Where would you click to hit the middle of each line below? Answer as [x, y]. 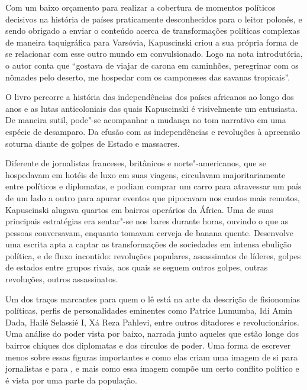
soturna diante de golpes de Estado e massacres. [93, 143]
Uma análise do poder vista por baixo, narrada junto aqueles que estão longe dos [152, 333]
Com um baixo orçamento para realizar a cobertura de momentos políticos [140, 7]
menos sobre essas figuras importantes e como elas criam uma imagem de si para [151, 357]
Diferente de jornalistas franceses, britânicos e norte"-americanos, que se [136, 163]
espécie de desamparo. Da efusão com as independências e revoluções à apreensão [153, 131]
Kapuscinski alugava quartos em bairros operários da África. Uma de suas [139, 209]
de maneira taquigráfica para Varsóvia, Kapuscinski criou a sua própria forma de [152, 42]
